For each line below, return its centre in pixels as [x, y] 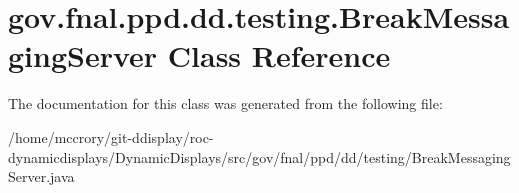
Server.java [41, 176]
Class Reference [279, 55]
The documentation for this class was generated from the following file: [225, 103]
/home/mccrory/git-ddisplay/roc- [111, 136]
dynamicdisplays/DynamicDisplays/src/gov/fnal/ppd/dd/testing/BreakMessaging [259, 156]
